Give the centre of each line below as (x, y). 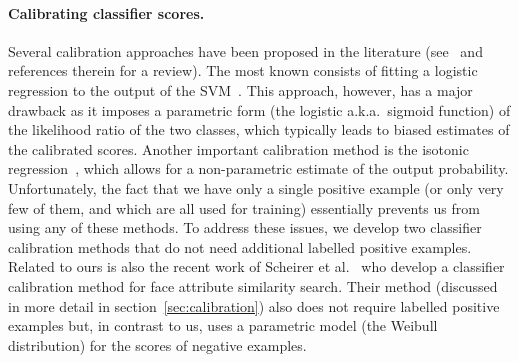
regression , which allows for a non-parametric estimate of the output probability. (258, 168)
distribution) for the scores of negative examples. (157, 344)
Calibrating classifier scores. (106, 12)
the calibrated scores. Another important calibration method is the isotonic (238, 148)
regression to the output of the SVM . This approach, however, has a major (240, 89)
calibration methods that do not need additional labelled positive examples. (240, 246)
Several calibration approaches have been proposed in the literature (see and (245, 50)
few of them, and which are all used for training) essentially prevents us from (244, 207)
